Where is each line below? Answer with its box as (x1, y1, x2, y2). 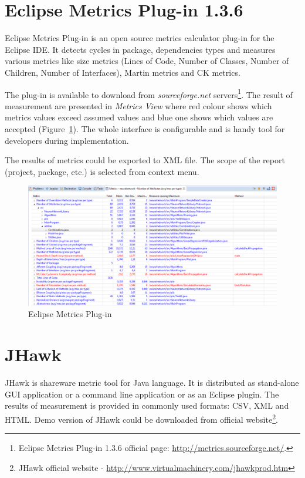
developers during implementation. (5, 134, 129, 146)
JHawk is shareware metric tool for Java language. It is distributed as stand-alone (5, 376, 299, 389)
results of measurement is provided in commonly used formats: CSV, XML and (5, 399, 289, 412)
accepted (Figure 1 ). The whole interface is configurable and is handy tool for (5, 122, 285, 134)
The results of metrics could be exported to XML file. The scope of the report (5, 154, 285, 166)
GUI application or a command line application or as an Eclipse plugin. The (5, 388, 279, 400)
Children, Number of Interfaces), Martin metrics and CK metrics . (5, 66, 240, 78)
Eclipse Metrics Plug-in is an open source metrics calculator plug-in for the (5, 32, 274, 44)
